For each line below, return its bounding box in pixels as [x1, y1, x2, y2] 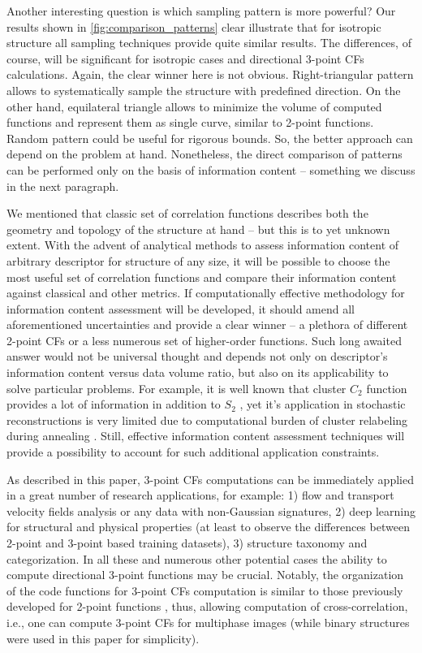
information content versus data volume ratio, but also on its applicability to [6, 364, 389, 381]
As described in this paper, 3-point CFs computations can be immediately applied [6, 470, 414, 487]
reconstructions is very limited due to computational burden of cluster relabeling [6, 411, 408, 428]
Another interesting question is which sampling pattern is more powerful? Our [6, 2, 396, 19]
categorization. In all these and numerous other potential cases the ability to [6, 550, 387, 567]
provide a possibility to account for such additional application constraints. [6, 443, 380, 461]
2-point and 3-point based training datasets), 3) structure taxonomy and [6, 534, 368, 551]
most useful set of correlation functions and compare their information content [6, 268, 397, 285]
